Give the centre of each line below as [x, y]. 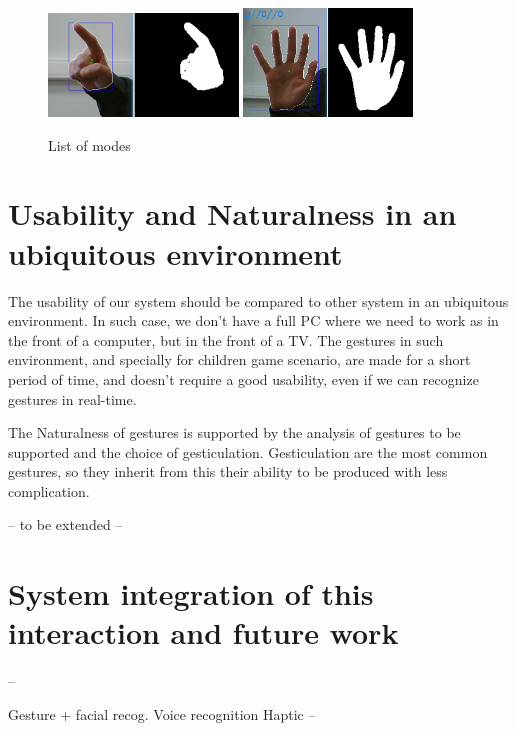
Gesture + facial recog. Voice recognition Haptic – [162, 713]
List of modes [89, 144]
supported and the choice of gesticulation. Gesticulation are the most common [248, 451]
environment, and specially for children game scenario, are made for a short [239, 359]
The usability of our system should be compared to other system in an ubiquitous [258, 300]
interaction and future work [203, 632]
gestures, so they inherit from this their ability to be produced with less [228, 471]
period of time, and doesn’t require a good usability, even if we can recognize [243, 378]
